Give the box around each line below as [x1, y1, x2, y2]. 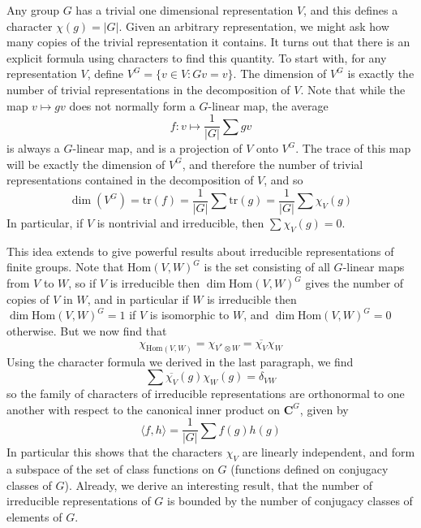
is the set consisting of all [204, 258, 330, 275]
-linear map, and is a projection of [72, 140, 243, 157]
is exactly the [347, 65, 415, 82]
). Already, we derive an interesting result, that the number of [64, 476, 373, 493]
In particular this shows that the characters [6, 444, 223, 461]
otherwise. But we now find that [6, 322, 167, 339]
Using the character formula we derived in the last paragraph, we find [6, 353, 354, 370]
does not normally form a [69, 97, 195, 114]
